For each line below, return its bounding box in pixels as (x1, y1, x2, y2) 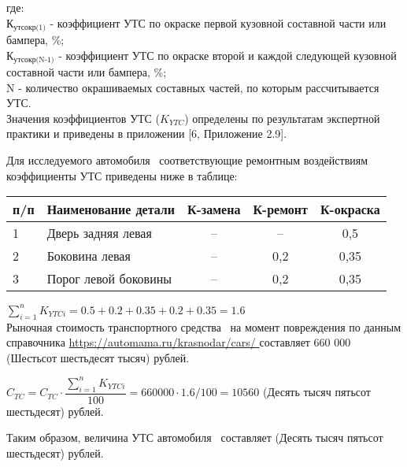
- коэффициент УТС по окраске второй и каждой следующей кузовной (58, 46, 397, 63)
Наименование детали (46, 200, 176, 219)
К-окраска (320, 200, 380, 219)
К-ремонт (253, 200, 308, 219)
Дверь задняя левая (46, 224, 152, 243)
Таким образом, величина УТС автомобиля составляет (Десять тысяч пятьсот (6, 429, 383, 446)
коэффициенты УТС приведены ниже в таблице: (6, 167, 238, 183)
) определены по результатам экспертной (184, 109, 380, 126)
